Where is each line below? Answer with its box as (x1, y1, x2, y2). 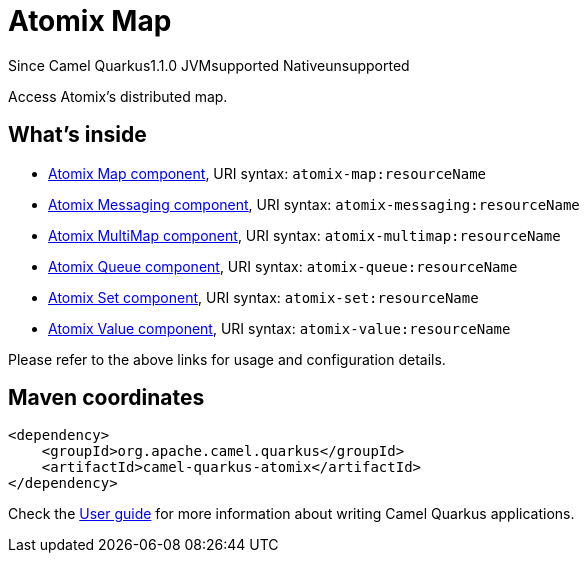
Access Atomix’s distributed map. (8, 87, 228, 105)
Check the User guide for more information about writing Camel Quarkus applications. (8, 505, 575, 523)
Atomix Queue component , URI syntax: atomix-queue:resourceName (48, 257, 518, 275)
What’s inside (8, 122, 147, 148)
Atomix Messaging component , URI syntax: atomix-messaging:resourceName (48, 195, 580, 213)
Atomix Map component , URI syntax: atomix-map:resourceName (48, 164, 487, 182)
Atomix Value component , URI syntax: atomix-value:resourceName (48, 319, 511, 337)
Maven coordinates (8, 385, 205, 411)
